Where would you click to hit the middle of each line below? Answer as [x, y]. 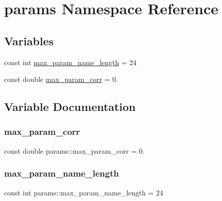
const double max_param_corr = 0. [61, 79]
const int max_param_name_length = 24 [70, 62]
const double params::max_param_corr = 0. [75, 150]
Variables [29, 40]
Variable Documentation [70, 107]
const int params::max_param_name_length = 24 [84, 192]
